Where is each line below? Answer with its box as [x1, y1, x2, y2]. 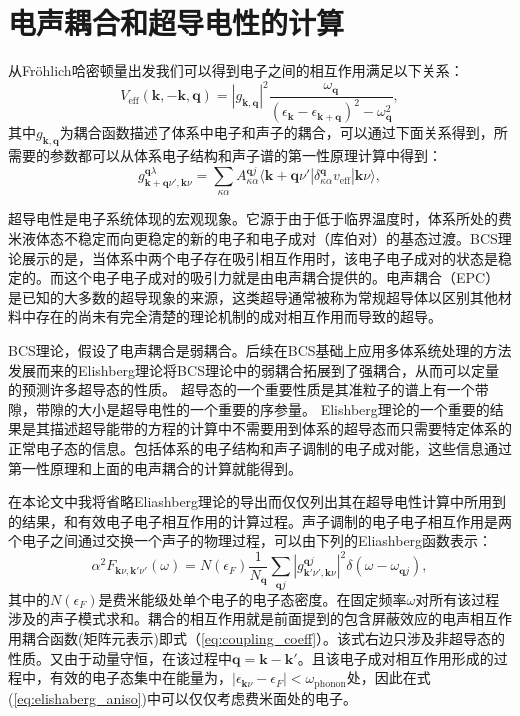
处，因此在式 [346, 667, 431, 688]
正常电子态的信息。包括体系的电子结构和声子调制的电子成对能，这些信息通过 [8, 437, 512, 458]
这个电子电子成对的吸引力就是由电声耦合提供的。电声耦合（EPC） [63, 267, 500, 288]
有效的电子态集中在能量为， [49, 667, 232, 688]
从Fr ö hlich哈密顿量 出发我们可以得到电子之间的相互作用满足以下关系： [8, 60, 464, 81]
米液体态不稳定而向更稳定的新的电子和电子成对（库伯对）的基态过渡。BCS [8, 228, 498, 249]
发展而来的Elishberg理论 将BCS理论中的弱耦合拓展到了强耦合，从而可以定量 [8, 359, 499, 380]
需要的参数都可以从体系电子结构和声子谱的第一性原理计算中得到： [8, 144, 442, 165]
